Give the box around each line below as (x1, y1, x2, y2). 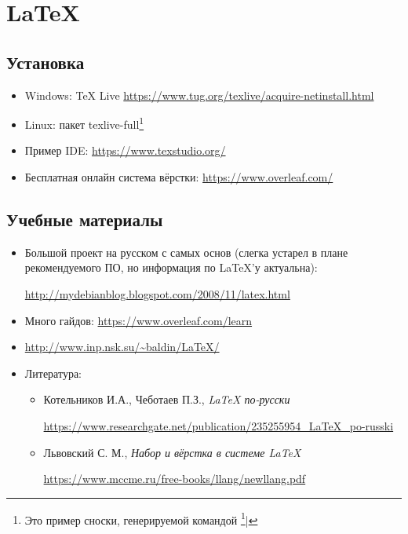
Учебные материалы (6, 207, 163, 231)
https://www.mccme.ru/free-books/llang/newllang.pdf (43, 470, 306, 487)
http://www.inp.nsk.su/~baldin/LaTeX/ (24, 338, 220, 355)
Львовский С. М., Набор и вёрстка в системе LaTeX (43, 444, 301, 460)
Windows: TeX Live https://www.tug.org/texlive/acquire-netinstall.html (24, 86, 374, 103)
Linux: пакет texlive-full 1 (24, 114, 144, 132)
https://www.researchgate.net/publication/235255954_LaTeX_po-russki (43, 417, 394, 433)
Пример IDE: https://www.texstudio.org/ (24, 142, 226, 159)
